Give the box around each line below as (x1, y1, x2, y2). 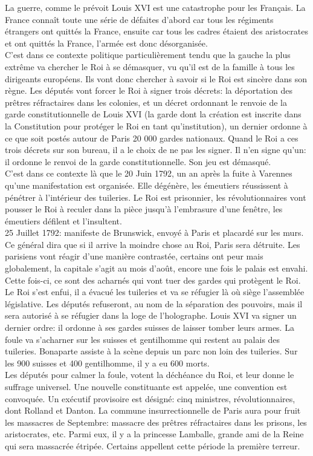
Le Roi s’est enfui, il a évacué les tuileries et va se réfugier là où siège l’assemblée (5, 285, 305, 298)
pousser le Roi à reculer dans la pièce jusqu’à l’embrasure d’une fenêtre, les (5, 203, 283, 215)
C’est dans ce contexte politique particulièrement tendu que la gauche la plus (5, 48, 291, 61)
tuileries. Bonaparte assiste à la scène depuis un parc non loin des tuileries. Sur (5, 345, 298, 357)
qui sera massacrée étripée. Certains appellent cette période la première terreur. (5, 439, 300, 452)
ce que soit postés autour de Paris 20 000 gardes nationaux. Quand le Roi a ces (5, 131, 298, 144)
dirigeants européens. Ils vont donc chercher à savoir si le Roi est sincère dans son (5, 72, 307, 85)
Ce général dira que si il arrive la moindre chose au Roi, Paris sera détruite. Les (5, 238, 300, 250)
